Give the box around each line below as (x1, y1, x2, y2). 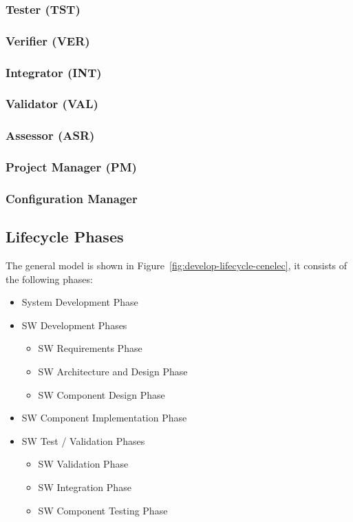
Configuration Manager (6, 189, 138, 207)
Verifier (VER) (6, 32, 90, 49)
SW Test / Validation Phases (21, 433, 145, 448)
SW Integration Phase (38, 480, 131, 494)
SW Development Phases (21, 317, 127, 332)
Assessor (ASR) (6, 127, 95, 144)
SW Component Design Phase (38, 387, 165, 401)
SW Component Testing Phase (38, 503, 168, 517)
